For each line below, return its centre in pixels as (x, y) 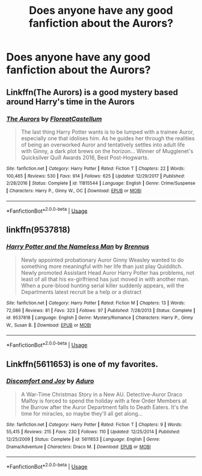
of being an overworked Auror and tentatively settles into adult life (103, 145)
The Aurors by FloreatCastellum (54, 119)
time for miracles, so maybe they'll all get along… (82, 413)
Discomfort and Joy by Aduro (50, 381)
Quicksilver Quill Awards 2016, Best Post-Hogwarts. (85, 157)
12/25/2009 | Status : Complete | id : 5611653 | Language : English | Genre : (83, 440)
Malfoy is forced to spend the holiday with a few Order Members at (104, 401)
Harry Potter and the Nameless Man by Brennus (78, 246)
